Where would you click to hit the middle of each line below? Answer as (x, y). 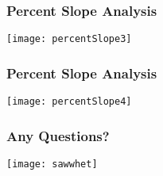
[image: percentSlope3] (69, 39)
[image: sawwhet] (52, 164)
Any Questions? (58, 135)
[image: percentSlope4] (69, 102)
